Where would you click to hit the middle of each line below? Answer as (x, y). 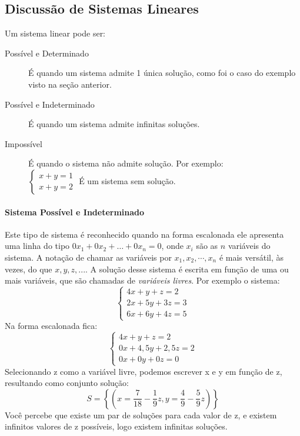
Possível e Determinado (47, 53)
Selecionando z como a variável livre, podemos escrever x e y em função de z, (144, 371)
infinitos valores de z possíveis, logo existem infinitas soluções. (116, 426)
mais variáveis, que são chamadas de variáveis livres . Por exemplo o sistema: (142, 280)
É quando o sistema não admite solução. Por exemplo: (126, 163)
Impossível (24, 143)
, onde (172, 246)
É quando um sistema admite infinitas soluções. (114, 124)
